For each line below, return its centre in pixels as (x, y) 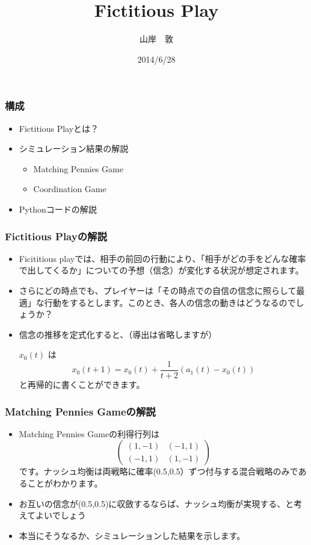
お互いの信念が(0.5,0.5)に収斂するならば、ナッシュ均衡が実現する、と (156, 503)
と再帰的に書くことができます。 (82, 385)
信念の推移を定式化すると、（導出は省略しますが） (118, 334)
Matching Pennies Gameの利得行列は (89, 433)
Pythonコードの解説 (58, 209)
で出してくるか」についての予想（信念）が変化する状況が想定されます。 (161, 270)
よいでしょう (61, 515)
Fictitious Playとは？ (59, 128)
